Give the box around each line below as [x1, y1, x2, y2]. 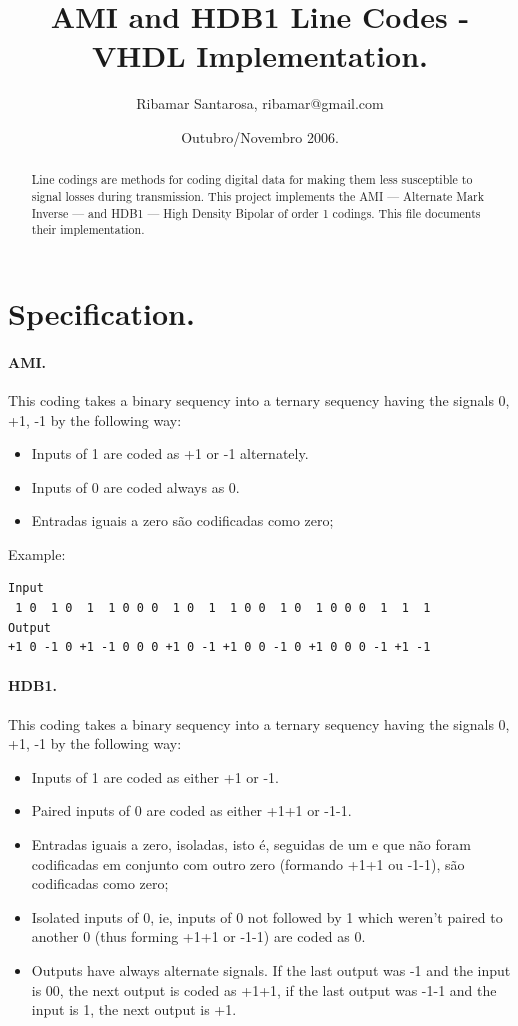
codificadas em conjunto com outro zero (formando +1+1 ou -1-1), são [31, 853, 465, 874]
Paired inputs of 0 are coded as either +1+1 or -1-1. [31, 800, 352, 821]
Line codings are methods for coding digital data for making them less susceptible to [31, 171, 473, 188]
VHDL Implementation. [91, 35, 429, 76]
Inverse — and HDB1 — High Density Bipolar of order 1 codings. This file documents [31, 204, 481, 221]
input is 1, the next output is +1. [31, 999, 237, 1020]
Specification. [8, 292, 195, 333]
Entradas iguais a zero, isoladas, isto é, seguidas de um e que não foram [31, 834, 471, 855]
